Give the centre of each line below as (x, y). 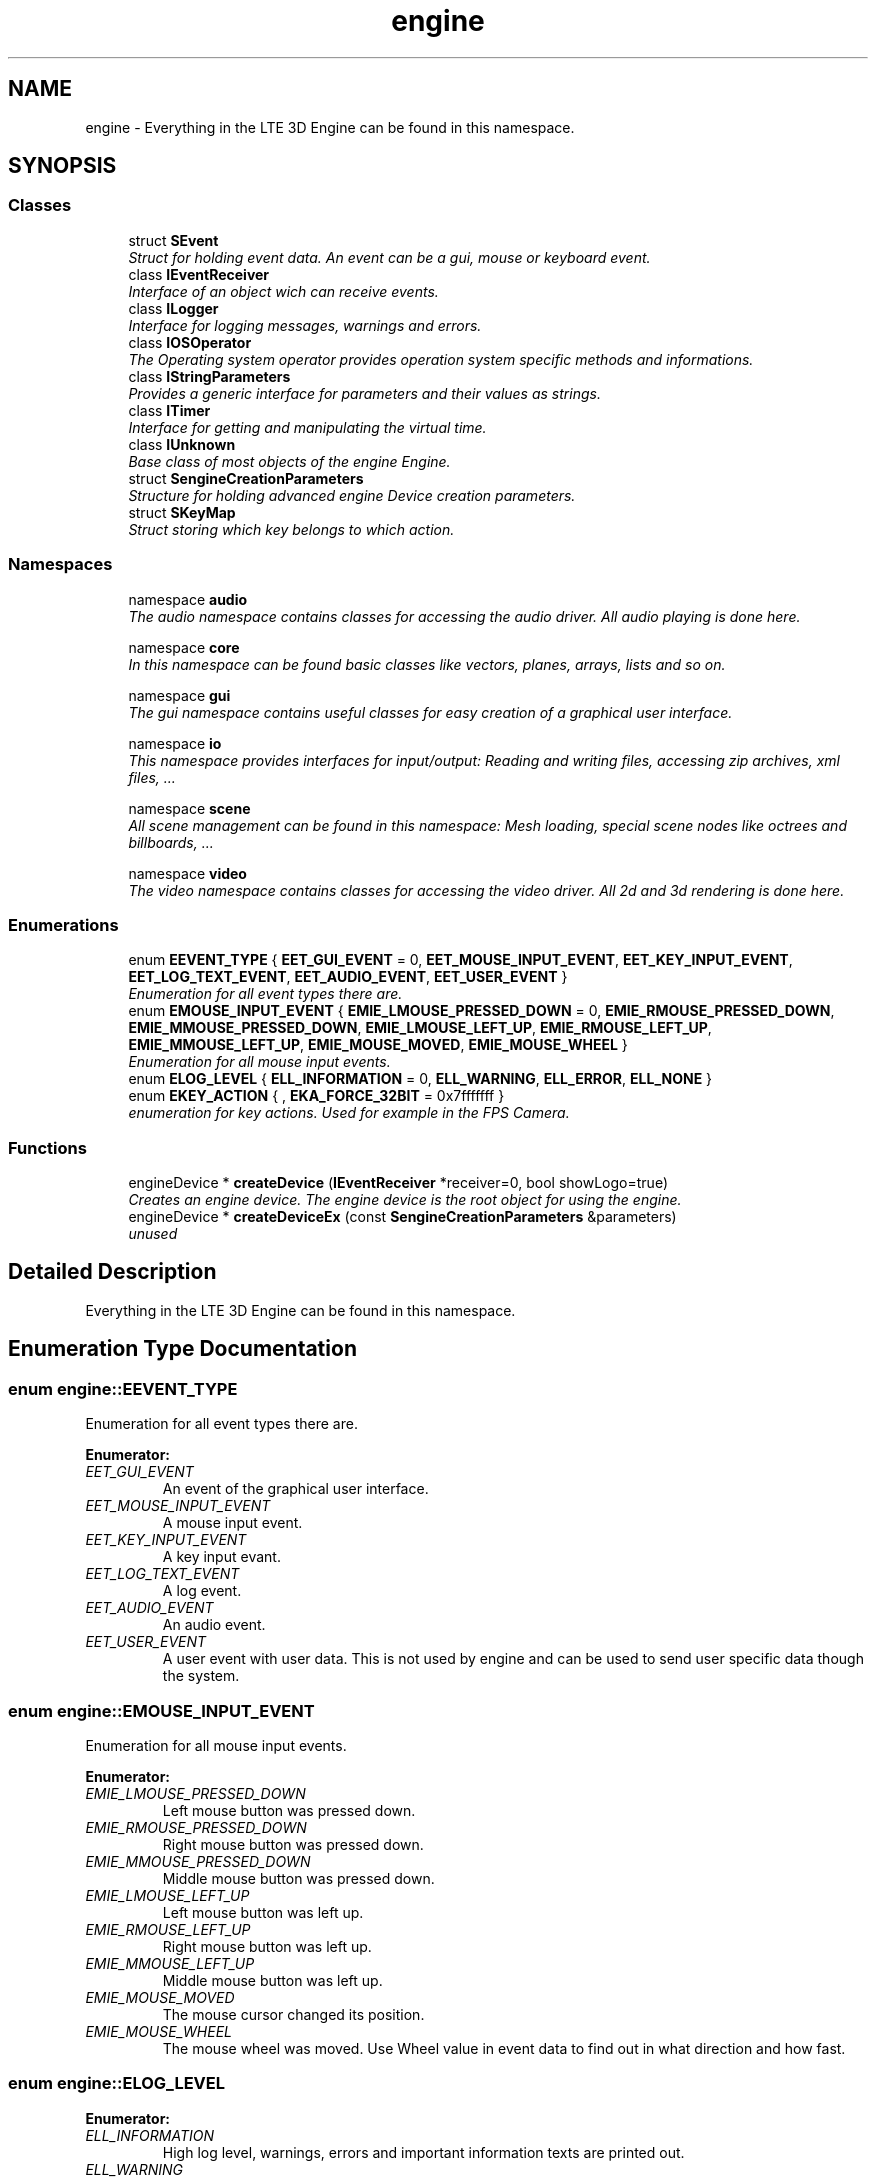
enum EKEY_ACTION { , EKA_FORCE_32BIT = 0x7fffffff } (316, 1096)
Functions (47, 1147)
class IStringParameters (209, 376)
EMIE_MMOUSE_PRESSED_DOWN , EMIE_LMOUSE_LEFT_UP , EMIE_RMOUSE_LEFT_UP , (420, 1028)
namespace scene (189, 808)
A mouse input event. (232, 1523)
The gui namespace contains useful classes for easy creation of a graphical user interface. (430, 712)
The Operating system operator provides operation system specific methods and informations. (441, 359)
